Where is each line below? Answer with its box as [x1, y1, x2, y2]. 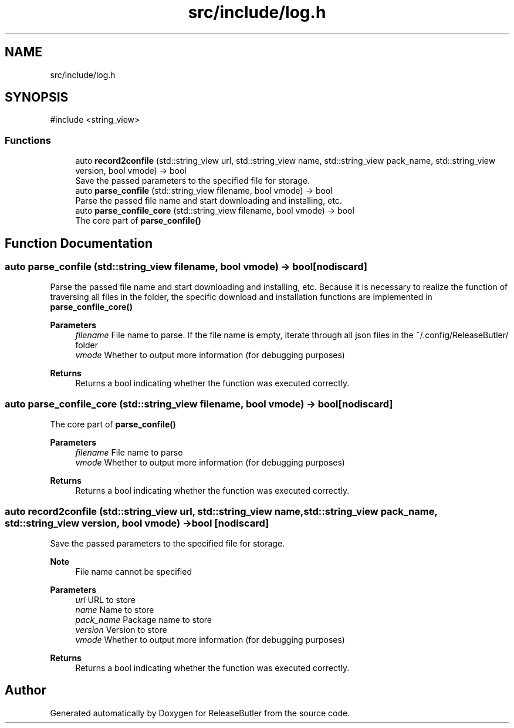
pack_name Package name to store [75, 614, 212, 625]
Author [5, 683, 46, 698]
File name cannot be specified [75, 566, 192, 577]
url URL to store [75, 594, 136, 605]
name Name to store [75, 604, 154, 615]
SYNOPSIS [5, 90, 69, 105]
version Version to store [75, 624, 167, 635]
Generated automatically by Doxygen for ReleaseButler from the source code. [50, 707, 350, 718]
